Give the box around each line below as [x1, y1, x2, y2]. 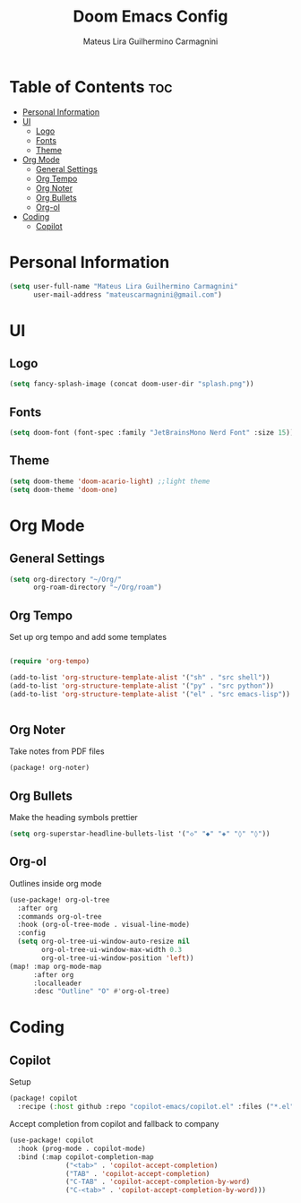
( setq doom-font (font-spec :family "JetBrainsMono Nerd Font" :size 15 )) [9, 428, 295, 437]
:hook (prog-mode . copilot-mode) [17, 1144, 146, 1153]
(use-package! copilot [9, 1136, 94, 1145]
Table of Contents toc [9, 76, 173, 97]
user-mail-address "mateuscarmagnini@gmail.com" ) [32, 290, 222, 299]
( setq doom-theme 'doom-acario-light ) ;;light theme [9, 477, 211, 486]
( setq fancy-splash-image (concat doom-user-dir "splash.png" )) [9, 379, 254, 389]
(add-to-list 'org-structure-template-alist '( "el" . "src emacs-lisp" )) [9, 689, 291, 698]
